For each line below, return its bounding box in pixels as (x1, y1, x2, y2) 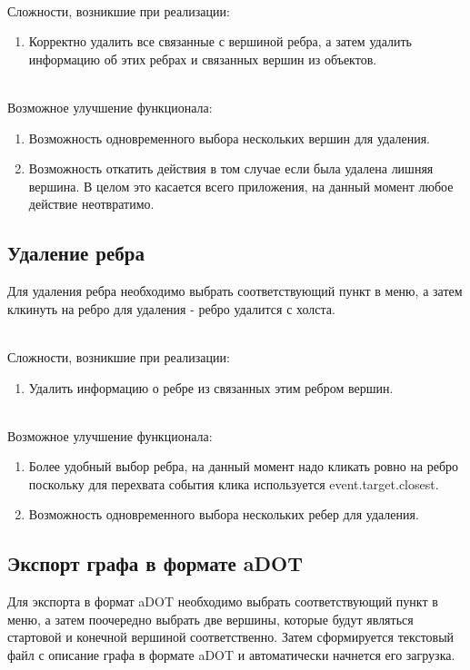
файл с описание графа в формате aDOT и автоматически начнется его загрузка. (7, 645, 455, 665)
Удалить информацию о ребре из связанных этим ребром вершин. (28, 378, 394, 397)
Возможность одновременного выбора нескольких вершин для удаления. (28, 128, 431, 147)
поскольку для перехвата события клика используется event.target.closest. (28, 474, 439, 493)
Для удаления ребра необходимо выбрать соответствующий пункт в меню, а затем (7, 281, 463, 301)
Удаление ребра (7, 239, 145, 267)
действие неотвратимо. (28, 194, 155, 213)
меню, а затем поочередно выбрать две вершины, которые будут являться (7, 609, 414, 628)
